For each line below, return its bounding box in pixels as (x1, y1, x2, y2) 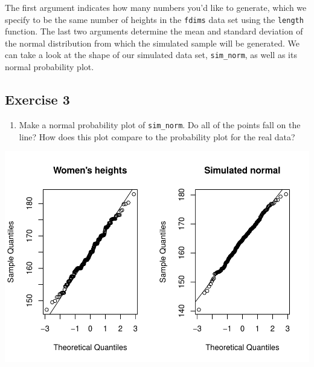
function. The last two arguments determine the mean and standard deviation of (5, 25, 303, 37)
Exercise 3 (5, 90, 70, 109)
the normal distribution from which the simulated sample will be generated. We (5, 36, 300, 49)
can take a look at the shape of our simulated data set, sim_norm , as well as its (5, 48, 297, 61)
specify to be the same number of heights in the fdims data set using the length (5, 13, 304, 25)
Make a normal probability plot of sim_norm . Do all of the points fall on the (19, 118, 301, 131)
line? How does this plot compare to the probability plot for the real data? (19, 130, 295, 143)
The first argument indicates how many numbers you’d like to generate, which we (5, 1, 307, 13)
